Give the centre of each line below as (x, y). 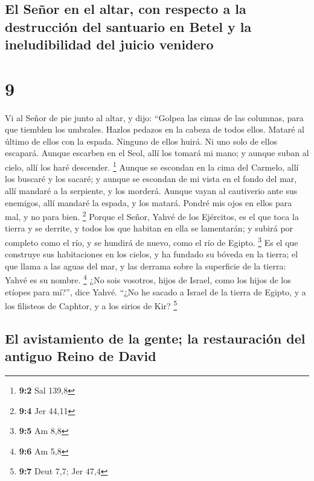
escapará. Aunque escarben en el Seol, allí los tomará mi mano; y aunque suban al (157, 153)
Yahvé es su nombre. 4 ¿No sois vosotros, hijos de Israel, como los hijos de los (148, 279)
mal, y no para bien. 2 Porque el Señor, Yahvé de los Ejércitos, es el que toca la (152, 215)
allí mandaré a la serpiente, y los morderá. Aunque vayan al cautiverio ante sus (151, 190)
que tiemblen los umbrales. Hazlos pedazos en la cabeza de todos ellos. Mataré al (155, 129)
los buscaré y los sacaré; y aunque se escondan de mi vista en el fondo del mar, (151, 179)
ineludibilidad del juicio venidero (109, 44)
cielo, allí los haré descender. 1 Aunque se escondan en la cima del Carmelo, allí (152, 166)
